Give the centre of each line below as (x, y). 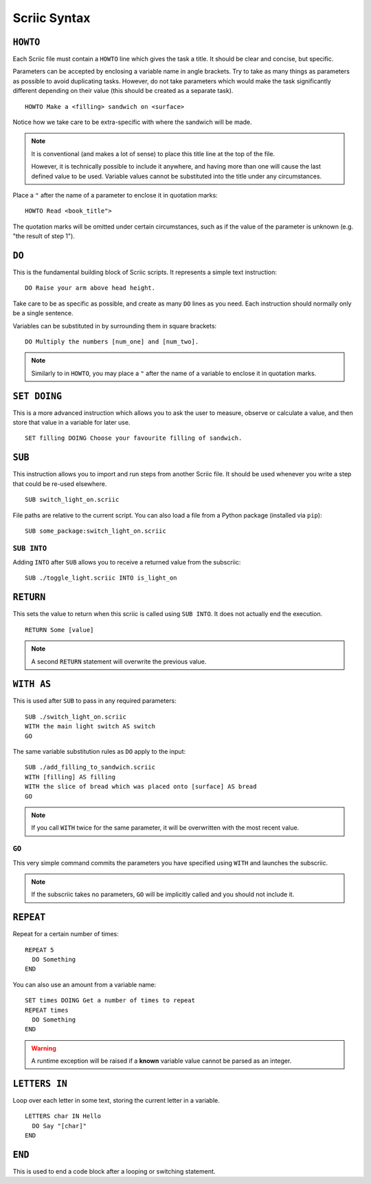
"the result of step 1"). (44, 236)
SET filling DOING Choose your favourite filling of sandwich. (134, 438)
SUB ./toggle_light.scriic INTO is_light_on (101, 578)
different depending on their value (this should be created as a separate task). (123, 91)
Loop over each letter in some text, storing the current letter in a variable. (116, 1100)
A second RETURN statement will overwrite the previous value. (119, 662)
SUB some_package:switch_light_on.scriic (95, 531)
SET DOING (37, 396)
